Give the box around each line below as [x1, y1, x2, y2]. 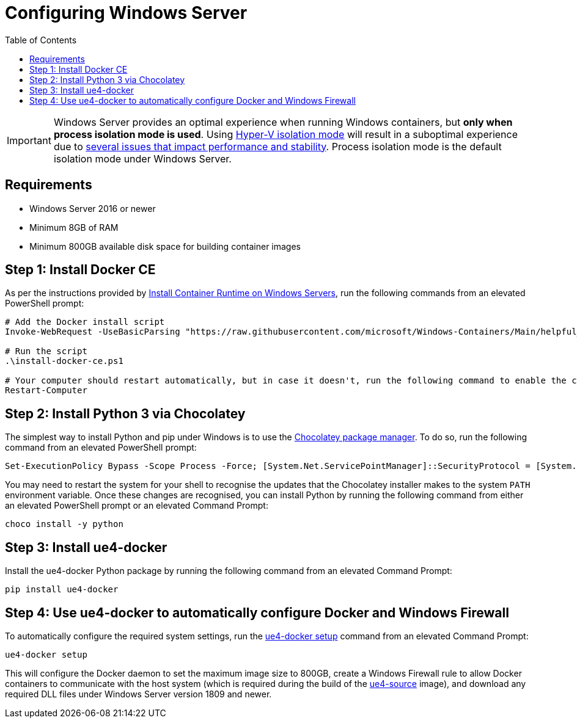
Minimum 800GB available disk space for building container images [29, 241, 301, 252]
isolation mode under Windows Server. [53, 152, 232, 165]
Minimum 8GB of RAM [29, 222, 119, 233]
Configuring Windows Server [5, 2, 248, 23]
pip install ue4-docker [5, 584, 119, 595]
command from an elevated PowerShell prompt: [5, 442, 197, 453]
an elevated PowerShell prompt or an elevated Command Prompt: [5, 500, 268, 511]
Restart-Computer [5, 385, 87, 396]
